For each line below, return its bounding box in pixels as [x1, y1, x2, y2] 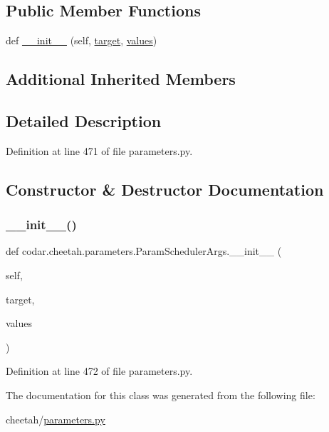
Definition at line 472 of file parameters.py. [6, 363, 193, 378]
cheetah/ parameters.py [6, 411, 105, 426]
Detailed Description [6, 109, 162, 131]
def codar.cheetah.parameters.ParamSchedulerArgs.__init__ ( [6, 243, 282, 258]
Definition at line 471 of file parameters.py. [6, 143, 193, 158]
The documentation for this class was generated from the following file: [6, 387, 315, 402]
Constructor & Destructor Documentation [6, 178, 324, 200]
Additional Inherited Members [6, 68, 236, 90]
